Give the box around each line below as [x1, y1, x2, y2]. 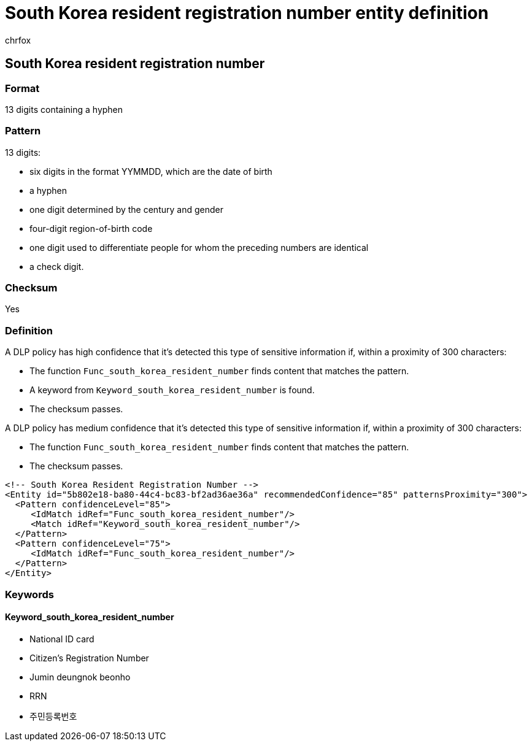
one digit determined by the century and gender [29, 204, 223, 215]
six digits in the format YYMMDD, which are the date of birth [29, 166, 272, 177]
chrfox [5, 34, 31, 45]
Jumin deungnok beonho [29, 671, 131, 682]
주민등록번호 [29, 710, 77, 721]
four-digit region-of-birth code [29, 223, 153, 234]
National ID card [29, 633, 94, 644]
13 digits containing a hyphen [5, 104, 123, 115]
